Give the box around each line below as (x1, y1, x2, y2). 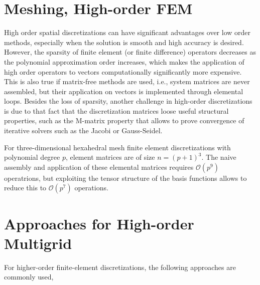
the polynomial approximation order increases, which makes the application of (4, 56, 244, 67)
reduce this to (4, 182, 47, 193)
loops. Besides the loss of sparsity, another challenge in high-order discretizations (4, 96, 252, 106)
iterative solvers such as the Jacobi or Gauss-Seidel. (4, 125, 163, 136)
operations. (74, 182, 108, 193)
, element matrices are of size (65, 152, 155, 162)
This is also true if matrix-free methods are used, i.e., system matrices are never (4, 76, 250, 87)
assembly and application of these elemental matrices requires (4, 161, 194, 172)
